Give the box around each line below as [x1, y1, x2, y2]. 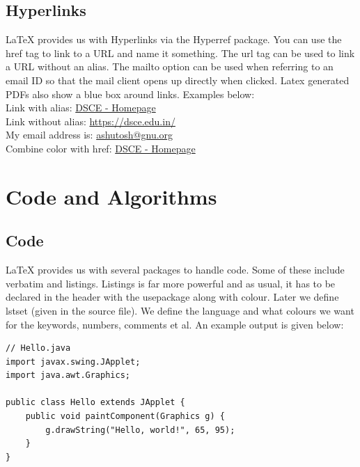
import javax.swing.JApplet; [6, 356, 141, 367]
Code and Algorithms [6, 182, 217, 210]
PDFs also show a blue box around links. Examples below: [6, 86, 255, 101]
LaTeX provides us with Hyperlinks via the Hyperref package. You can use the [6, 32, 342, 47]
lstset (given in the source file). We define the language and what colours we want [6, 303, 354, 317]
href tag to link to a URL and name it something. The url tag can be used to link [6, 45, 355, 60]
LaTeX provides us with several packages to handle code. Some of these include [6, 262, 345, 277]
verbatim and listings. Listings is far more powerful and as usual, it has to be [6, 276, 336, 290]
